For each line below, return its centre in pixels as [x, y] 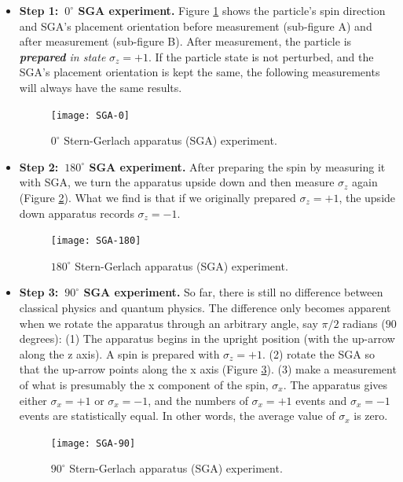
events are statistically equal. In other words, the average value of [177, 416]
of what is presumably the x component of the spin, [144, 384]
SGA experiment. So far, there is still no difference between [233, 292]
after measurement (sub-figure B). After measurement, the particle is [185, 41]
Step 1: [39, 10]
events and [321, 400]
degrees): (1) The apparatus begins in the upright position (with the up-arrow [207, 339]
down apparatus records [77, 213]
